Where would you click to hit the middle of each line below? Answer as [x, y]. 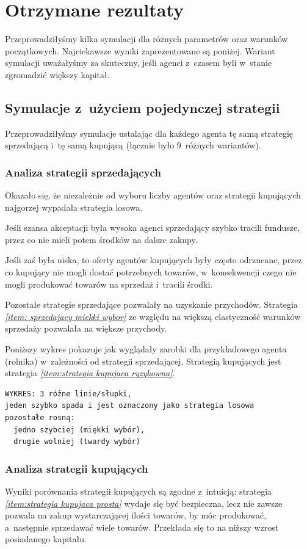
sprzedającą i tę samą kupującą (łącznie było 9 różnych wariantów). [133, 145]
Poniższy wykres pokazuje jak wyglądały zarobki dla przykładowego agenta [146, 349]
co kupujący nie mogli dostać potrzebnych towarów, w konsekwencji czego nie [151, 272]
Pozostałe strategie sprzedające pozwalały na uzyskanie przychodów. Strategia [151, 304]
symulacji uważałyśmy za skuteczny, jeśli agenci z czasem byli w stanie [139, 63]
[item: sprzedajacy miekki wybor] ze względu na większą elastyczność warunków [153, 316]
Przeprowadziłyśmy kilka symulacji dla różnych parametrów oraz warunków [146, 39]
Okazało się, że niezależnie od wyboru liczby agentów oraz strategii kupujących [153, 195]
